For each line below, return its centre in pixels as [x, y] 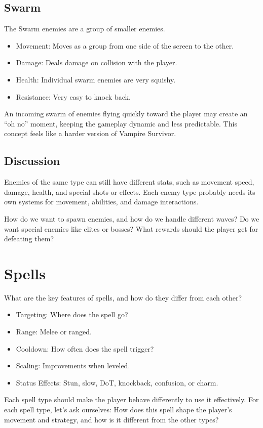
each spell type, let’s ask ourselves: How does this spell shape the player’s [118, 409]
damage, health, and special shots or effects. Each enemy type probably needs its [130, 191]
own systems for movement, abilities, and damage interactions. [101, 202]
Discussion [32, 161]
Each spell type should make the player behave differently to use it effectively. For [131, 399]
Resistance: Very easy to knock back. [73, 96]
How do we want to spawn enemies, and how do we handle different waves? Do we [132, 218]
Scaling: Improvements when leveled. [73, 366]
